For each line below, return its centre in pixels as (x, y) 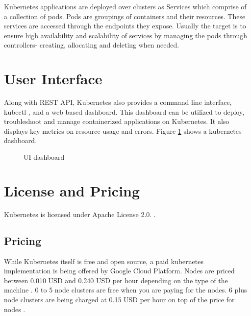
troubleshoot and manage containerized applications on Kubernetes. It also (117, 121)
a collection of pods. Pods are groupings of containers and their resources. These (125, 16)
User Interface (53, 79)
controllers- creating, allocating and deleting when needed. (92, 45)
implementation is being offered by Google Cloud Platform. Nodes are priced (119, 271)
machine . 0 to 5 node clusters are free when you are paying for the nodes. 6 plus (125, 290)
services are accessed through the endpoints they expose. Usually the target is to (125, 26)
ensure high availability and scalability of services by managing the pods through (125, 35)
